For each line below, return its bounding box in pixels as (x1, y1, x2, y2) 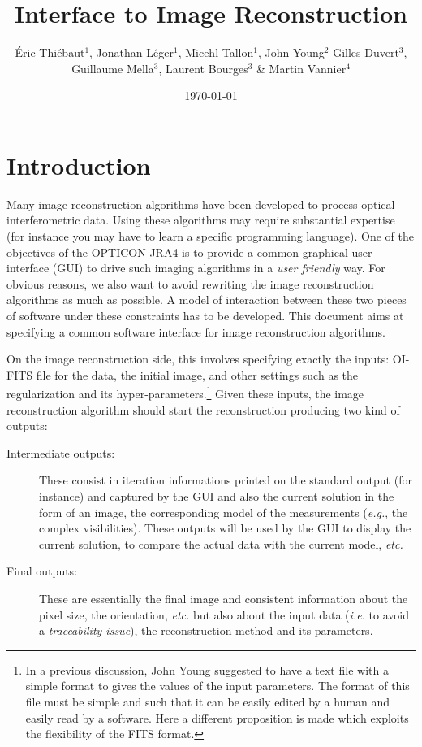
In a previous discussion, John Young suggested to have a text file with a (25, 661, 389, 678)
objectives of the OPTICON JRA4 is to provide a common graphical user (6, 243, 372, 260)
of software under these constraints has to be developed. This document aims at (6, 307, 404, 324)
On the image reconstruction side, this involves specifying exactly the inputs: (6, 350, 390, 367)
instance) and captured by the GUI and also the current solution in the (39, 488, 394, 504)
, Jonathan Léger (89, 44, 174, 61)
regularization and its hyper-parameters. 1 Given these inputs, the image (6, 383, 364, 402)
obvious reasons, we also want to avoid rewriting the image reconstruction (6, 275, 374, 292)
